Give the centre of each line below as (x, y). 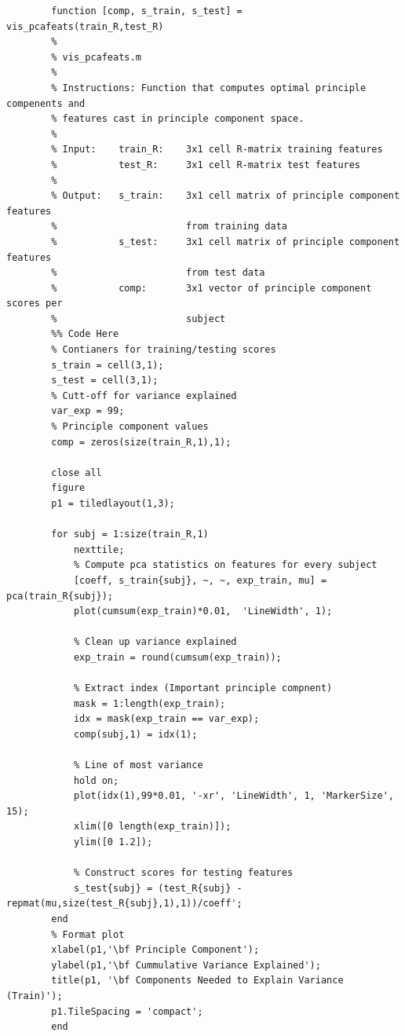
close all (77, 472)
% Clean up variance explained (155, 642)
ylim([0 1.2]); (113, 842)
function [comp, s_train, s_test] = (147, 11)
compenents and (46, 103)
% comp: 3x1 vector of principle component (212, 288)
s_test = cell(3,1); (105, 381)
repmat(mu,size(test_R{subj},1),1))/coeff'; (124, 904)
